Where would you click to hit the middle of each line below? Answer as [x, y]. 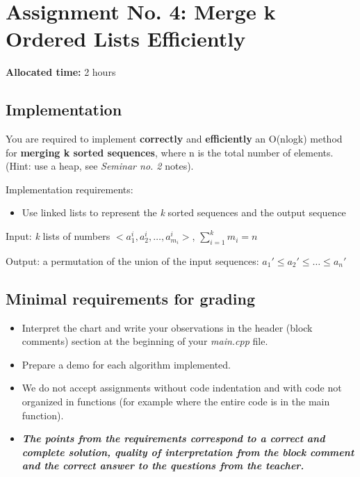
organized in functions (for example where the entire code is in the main [176, 402]
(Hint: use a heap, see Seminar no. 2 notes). [100, 166]
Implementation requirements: [69, 189]
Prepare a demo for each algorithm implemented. [126, 364]
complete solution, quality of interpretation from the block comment [188, 452]
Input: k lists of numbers [58, 236]
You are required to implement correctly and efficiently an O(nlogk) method [174, 139]
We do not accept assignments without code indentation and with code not [182, 388]
